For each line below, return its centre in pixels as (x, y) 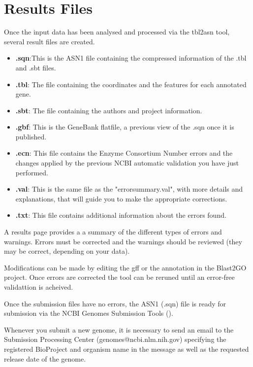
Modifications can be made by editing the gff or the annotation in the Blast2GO (125, 267)
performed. (32, 172)
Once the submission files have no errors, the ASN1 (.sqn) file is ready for (115, 303)
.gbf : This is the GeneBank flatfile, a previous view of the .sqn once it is (125, 127)
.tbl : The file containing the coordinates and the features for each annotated (131, 84)
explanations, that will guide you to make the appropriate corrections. (121, 198)
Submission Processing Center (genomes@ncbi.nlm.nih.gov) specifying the (115, 339)
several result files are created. (49, 41)
